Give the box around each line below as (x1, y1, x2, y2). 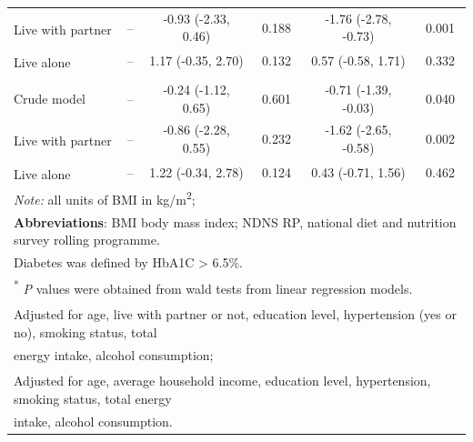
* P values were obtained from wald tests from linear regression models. (14, 276, 413, 297)
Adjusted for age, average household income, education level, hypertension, (14, 371, 431, 390)
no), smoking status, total (14, 322, 157, 341)
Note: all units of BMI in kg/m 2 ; (14, 187, 196, 208)
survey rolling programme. (14, 230, 160, 249)
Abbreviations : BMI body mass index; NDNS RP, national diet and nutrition (14, 212, 457, 231)
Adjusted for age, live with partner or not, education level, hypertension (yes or (14, 305, 457, 324)
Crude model (14, 88, 86, 107)
